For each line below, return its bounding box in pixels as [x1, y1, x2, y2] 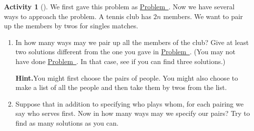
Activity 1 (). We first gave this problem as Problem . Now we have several [4, 1, 235, 11]
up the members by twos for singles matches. [4, 21, 139, 31]
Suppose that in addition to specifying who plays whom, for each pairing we [15, 98, 244, 109]
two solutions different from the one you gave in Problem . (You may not [15, 46, 236, 57]
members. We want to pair [163, 11, 243, 21]
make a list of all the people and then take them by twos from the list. [15, 82, 227, 92]
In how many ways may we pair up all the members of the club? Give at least [15, 37, 249, 47]
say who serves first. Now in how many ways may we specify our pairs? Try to [15, 108, 250, 118]
